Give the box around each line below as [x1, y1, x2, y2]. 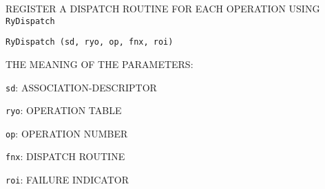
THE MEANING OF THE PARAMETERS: [6, 56, 193, 71]
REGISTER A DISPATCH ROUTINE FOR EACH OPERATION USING [6, 1, 320, 15]
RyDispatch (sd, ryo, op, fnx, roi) [6, 37, 174, 47]
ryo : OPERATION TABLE [6, 103, 122, 118]
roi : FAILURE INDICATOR [6, 173, 129, 187]
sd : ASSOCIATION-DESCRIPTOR [6, 80, 157, 94]
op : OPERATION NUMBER [6, 126, 128, 140]
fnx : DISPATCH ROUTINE [6, 149, 125, 164]
